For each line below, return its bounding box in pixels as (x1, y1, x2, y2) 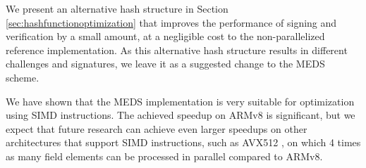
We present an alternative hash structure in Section (6, 1, 228, 15)
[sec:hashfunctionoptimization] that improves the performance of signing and (6, 15, 337, 30)
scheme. (6, 70, 39, 84)
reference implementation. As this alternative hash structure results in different (6, 42, 348, 57)
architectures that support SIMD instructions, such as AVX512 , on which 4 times (6, 135, 361, 150)
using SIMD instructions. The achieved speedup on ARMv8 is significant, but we (6, 108, 355, 122)
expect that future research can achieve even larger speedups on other (6, 121, 307, 136)
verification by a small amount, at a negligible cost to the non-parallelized (6, 29, 325, 44)
